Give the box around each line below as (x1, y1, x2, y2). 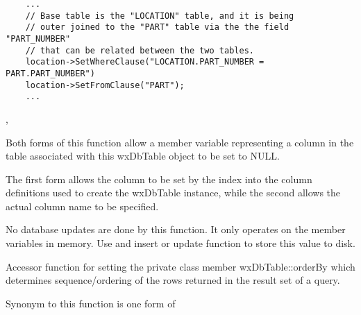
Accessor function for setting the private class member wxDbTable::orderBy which (6, 259, 355, 273)
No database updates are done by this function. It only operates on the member (6, 222, 346, 237)
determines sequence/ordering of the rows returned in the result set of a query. (6, 273, 340, 287)
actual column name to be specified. (6, 198, 159, 213)
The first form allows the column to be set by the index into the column (6, 171, 312, 186)
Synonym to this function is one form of (6, 296, 176, 310)
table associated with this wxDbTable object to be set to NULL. (6, 148, 280, 163)
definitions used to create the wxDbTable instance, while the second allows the (6, 185, 341, 200)
